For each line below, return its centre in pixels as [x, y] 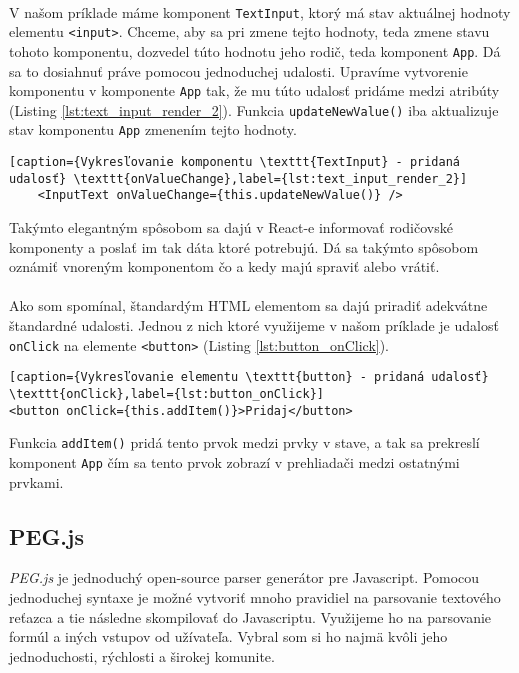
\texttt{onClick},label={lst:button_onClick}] [166, 393]
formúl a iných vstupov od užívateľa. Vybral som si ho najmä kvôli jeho [228, 636]
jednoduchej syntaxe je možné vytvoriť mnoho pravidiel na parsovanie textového [255, 596]
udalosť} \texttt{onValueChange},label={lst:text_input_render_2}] [238, 178]
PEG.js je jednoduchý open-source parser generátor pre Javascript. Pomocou [244, 577]
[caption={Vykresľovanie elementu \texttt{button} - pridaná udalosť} [249, 377]
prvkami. [36, 481]
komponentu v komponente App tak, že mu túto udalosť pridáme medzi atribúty [254, 90]
